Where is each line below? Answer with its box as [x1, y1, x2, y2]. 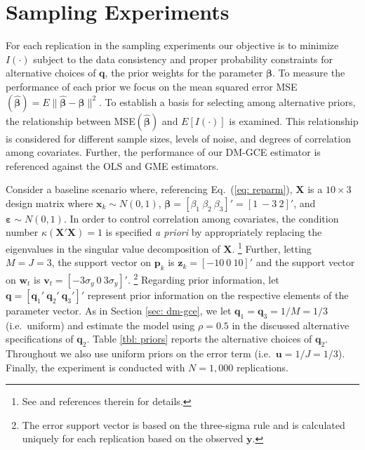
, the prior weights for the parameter [105, 65, 263, 80]
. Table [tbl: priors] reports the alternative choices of [86, 331, 312, 346]
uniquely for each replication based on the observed [22, 431, 244, 446]
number [6, 225, 39, 239]
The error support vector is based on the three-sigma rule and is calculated [22, 417, 345, 432]
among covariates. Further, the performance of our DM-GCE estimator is [6, 145, 321, 159]
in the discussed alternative [232, 317, 350, 332]
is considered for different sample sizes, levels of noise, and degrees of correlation [6, 131, 351, 145]
